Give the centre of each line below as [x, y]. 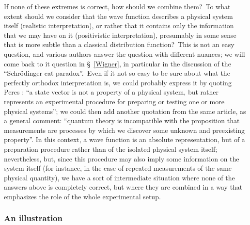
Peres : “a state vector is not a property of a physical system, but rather [111, 92]
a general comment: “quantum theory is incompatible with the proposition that [122, 121]
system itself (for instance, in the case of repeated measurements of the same [118, 168]
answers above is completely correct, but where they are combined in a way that [123, 187]
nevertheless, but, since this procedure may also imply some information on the [122, 158]
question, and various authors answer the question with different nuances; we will [125, 54]
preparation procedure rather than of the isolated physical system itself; [111, 149]
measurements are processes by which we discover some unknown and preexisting [124, 130]
